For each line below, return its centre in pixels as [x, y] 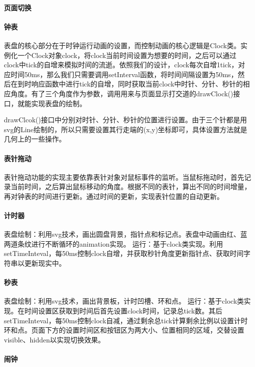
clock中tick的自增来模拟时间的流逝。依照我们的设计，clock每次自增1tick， [121, 65]
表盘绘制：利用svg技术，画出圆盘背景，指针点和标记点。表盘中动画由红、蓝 [126, 234]
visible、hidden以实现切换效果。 [54, 339]
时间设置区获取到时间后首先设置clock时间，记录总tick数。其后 [123, 311]
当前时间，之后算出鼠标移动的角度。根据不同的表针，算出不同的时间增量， [131, 186]
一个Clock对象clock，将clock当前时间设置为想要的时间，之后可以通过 [127, 55]
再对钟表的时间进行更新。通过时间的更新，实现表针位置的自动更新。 [114, 196]
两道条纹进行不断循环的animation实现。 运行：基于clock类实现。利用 [114, 243]
